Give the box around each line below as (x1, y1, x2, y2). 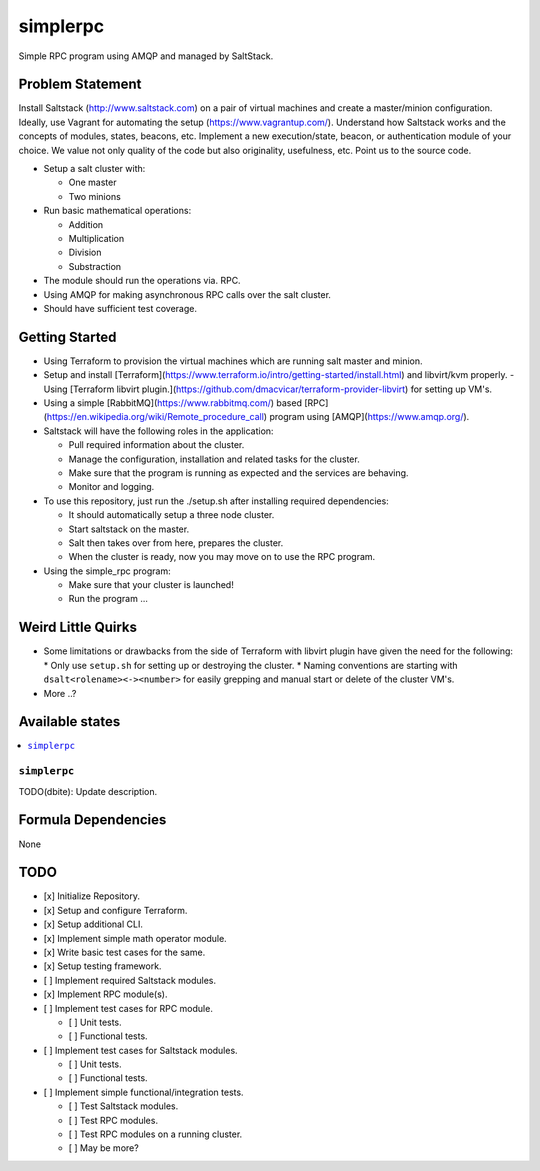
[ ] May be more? (68, 1142, 139, 1154)
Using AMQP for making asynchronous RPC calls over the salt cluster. (43, 288, 332, 300)
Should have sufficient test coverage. (43, 302, 197, 314)
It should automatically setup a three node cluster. (68, 509, 275, 521)
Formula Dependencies (18, 811, 167, 829)
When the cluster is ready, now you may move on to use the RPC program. (68, 551, 376, 563)
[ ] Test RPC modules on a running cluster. (68, 1128, 243, 1140)
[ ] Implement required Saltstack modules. (43, 974, 217, 986)
